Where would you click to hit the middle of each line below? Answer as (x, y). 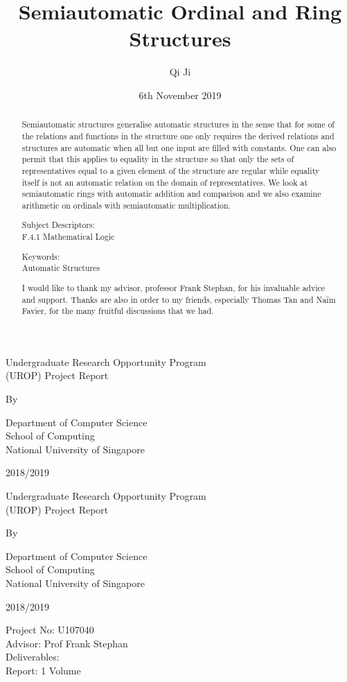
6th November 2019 (180, 95)
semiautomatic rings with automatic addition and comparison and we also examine (171, 194)
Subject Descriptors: (58, 225)
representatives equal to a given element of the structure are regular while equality (171, 170)
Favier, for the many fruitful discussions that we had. (118, 311)
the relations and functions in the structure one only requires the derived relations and (178, 135)
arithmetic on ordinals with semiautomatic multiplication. (126, 205)
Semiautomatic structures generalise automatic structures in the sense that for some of (178, 124)
